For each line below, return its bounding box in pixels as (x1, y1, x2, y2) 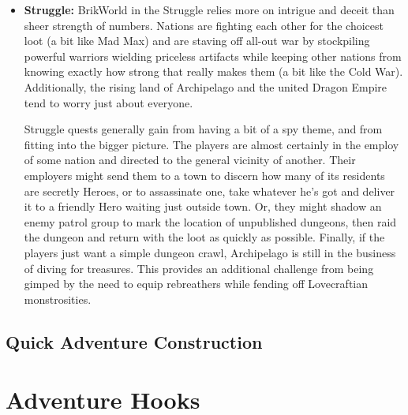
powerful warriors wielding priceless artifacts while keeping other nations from (24, 47, 402, 64)
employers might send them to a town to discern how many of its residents (24, 166, 385, 183)
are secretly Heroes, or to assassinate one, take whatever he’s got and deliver (24, 182, 395, 199)
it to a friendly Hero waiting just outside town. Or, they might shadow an (24, 198, 382, 215)
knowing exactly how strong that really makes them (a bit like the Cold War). (24, 63, 403, 80)
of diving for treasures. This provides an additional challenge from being (24, 260, 374, 276)
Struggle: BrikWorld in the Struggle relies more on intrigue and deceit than (24, 2, 395, 17)
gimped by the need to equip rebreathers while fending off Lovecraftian (24, 275, 369, 292)
